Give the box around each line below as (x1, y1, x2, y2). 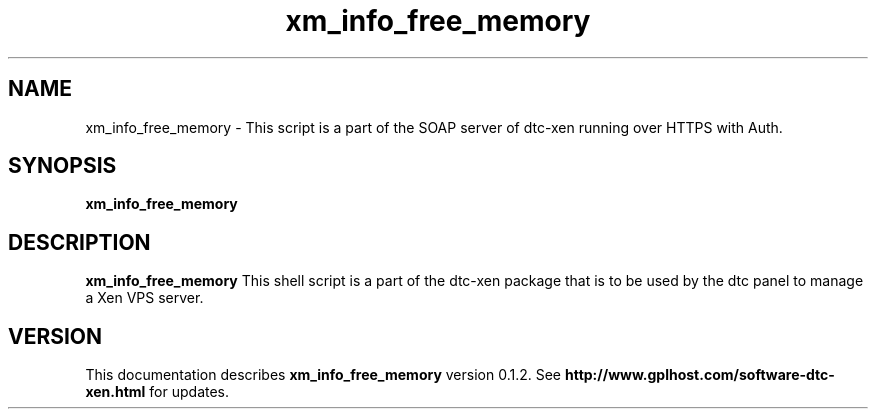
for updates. (149, 383, 230, 401)
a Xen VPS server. (85, 289, 204, 307)
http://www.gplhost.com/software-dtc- (564, 366, 835, 384)
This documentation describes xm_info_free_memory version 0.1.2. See (85, 366, 562, 384)
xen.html (85, 383, 146, 401)
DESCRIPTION (8, 229, 151, 255)
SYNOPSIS (8, 153, 117, 179)
